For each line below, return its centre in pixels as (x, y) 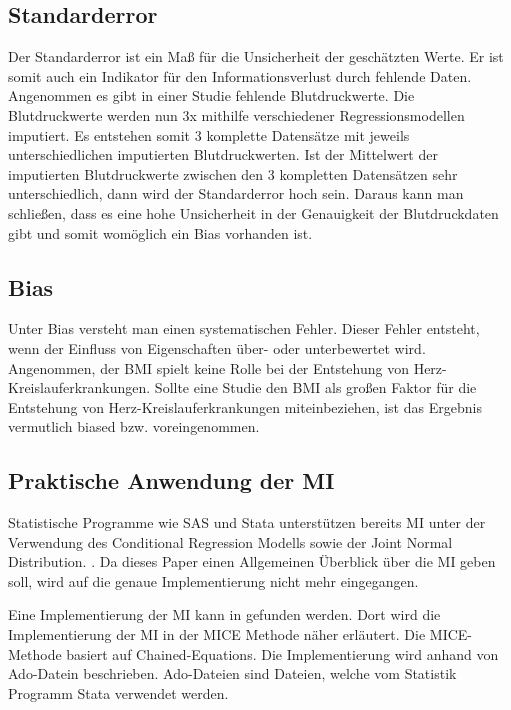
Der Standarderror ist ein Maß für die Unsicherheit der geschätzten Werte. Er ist (256, 56)
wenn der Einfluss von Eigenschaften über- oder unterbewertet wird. (217, 347)
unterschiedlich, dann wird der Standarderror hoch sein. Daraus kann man (236, 193)
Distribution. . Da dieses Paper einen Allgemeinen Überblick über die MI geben (252, 561)
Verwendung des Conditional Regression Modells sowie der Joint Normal (230, 541)
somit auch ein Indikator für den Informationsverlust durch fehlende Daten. (240, 75)
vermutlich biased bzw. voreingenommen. (134, 426)
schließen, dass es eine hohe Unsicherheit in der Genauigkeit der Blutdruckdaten (253, 212)
